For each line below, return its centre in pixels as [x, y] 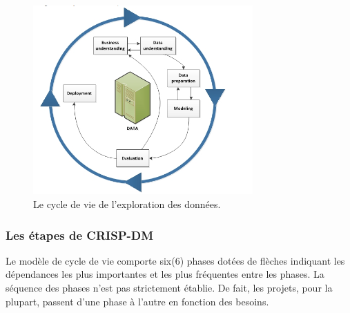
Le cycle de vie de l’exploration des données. [127, 204]
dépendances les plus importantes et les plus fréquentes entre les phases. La [165, 274]
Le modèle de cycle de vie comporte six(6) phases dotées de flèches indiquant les [175, 260]
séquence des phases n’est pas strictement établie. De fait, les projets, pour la [169, 288]
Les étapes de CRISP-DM [80, 235]
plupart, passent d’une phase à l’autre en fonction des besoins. [137, 301]
